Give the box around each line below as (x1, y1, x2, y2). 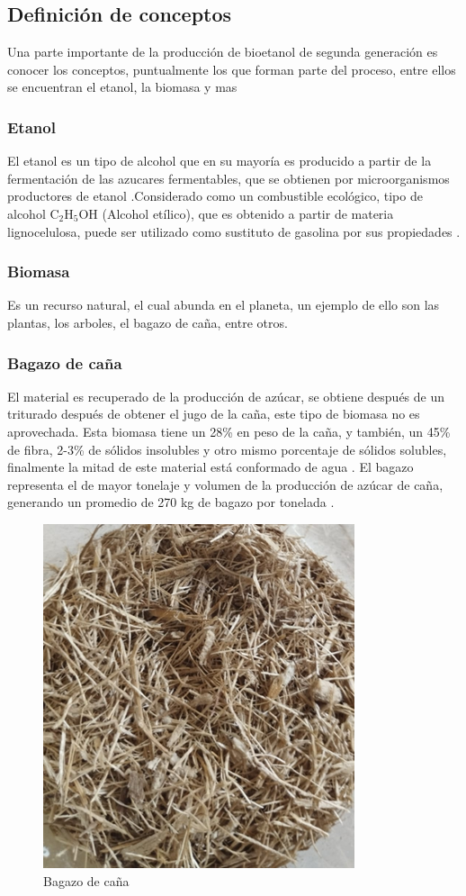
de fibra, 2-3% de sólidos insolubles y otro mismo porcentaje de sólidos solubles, (7, 439, 447, 458)
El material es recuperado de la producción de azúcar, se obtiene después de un (7, 386, 445, 405)
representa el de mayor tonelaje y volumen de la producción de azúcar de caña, (7, 475, 444, 493)
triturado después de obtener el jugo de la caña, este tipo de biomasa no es (7, 404, 420, 423)
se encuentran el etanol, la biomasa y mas (7, 77, 237, 96)
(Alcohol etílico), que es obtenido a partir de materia (102, 204, 394, 222)
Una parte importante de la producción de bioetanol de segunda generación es (7, 42, 438, 61)
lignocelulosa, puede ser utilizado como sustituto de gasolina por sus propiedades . (7, 222, 461, 240)
